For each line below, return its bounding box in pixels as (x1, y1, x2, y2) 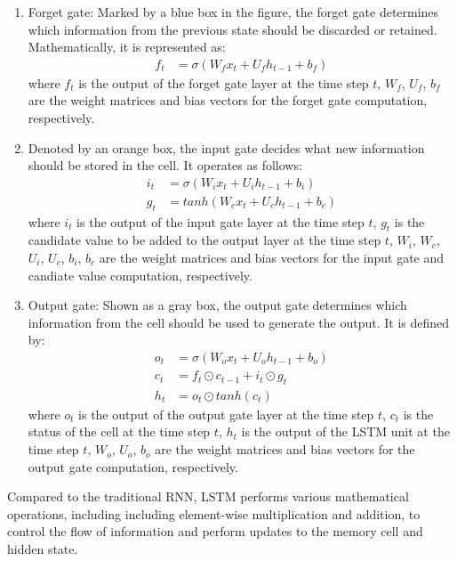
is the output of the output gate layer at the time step (78, 404, 374, 423)
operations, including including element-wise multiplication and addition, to (7, 504, 421, 523)
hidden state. (7, 540, 78, 558)
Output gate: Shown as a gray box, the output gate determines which (28, 296, 407, 314)
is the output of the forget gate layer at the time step (78, 73, 369, 92)
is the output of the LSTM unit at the (241, 422, 450, 441)
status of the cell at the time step (28, 422, 211, 441)
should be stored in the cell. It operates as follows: (28, 156, 302, 175)
